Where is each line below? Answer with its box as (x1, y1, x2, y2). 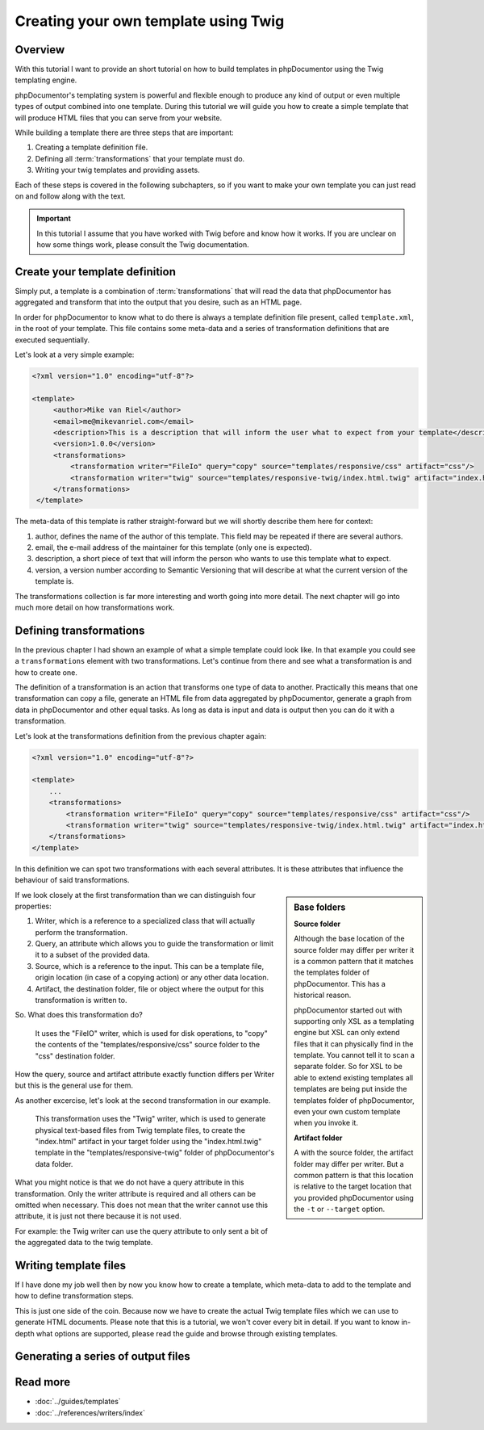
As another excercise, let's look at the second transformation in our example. (15, 1095, 271, 1105)
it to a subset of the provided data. (35, 950, 150, 960)
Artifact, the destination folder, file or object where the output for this (35, 983, 265, 993)
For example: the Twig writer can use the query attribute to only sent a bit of (15, 1226, 268, 1235)
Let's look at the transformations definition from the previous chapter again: (15, 731, 267, 740)
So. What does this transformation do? (15, 1010, 143, 1020)
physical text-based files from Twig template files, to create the (35, 1125, 246, 1134)
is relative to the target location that (294, 1181, 412, 1191)
